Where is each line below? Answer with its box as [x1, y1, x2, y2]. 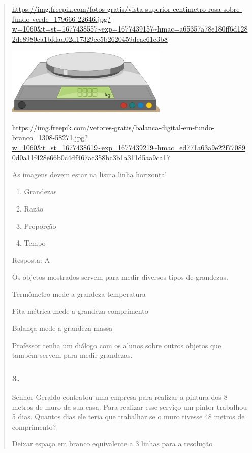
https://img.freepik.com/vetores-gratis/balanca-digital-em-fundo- [12, 122, 215, 133]
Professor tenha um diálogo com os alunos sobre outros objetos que [12, 340, 222, 350]
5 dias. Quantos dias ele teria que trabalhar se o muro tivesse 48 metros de [12, 411, 245, 422]
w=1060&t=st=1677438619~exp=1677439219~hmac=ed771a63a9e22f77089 [12, 142, 245, 153]
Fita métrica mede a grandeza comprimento [12, 306, 148, 316]
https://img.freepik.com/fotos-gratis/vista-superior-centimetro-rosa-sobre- [12, 4, 242, 14]
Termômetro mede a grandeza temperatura [12, 288, 146, 299]
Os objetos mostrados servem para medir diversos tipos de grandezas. [12, 271, 228, 282]
